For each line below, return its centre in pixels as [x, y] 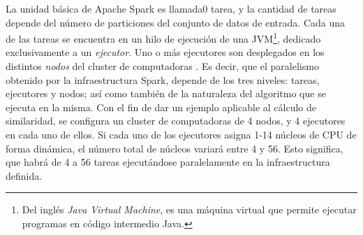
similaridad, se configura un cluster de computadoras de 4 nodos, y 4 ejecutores [176, 121]
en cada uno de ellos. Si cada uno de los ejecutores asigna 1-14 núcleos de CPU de [181, 134]
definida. [24, 175]
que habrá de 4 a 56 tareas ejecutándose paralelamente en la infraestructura [168, 162]
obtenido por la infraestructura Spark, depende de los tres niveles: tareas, [163, 79]
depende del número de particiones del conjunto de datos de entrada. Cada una [176, 22]
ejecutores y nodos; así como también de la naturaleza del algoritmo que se [166, 93]
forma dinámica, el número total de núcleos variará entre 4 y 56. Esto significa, [175, 148]
